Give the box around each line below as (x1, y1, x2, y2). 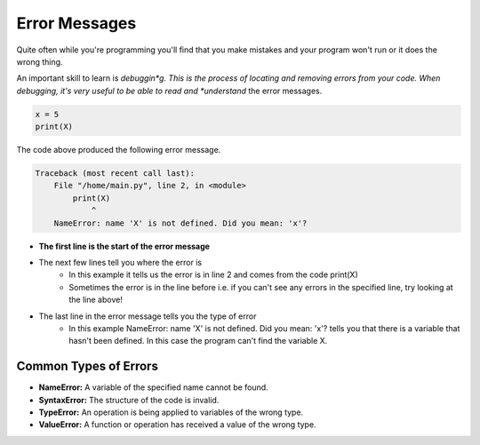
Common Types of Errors (16, 359, 159, 374)
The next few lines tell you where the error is (38, 258, 203, 267)
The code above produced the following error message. (16, 145, 221, 155)
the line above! (68, 294, 124, 306)
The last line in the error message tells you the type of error (38, 311, 257, 322)
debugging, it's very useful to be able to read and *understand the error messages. (16, 85, 323, 96)
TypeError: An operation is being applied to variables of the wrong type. (38, 407, 304, 417)
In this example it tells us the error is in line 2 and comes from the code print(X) (68, 269, 359, 280)
